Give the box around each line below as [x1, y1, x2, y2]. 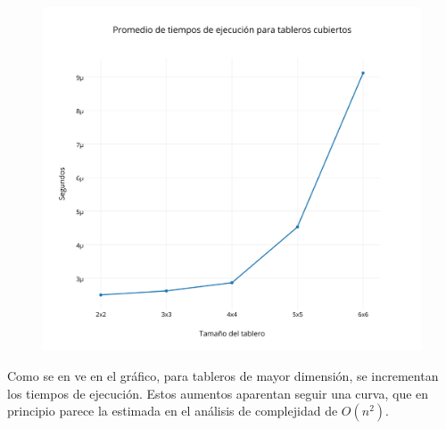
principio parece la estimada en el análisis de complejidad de [7, 401, 338, 420]
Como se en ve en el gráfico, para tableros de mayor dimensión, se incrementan [7, 367, 439, 385]
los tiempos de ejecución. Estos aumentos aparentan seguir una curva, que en [7, 384, 429, 402]
